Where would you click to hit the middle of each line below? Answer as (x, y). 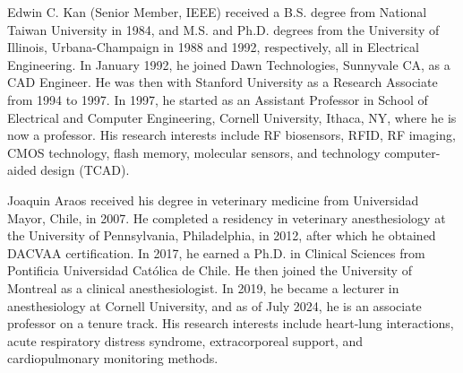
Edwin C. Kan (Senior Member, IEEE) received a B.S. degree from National (217, 12)
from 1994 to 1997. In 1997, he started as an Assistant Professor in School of (218, 99)
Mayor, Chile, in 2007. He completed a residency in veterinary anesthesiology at (227, 217)
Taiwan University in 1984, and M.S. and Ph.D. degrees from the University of (223, 29)
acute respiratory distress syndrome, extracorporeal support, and (185, 340)
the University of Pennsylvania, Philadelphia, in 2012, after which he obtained (222, 235)
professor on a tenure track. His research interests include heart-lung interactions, (231, 323)
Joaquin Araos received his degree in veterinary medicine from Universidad (213, 200)
